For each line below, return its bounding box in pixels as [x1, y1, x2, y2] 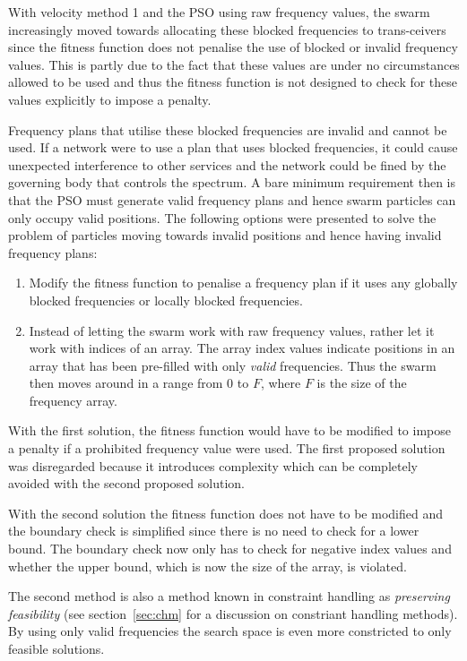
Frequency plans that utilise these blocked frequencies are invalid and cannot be [8, 120, 447, 139]
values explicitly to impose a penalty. [8, 90, 212, 108]
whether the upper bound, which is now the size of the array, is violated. [8, 556, 407, 575]
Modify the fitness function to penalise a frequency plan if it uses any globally [29, 273, 458, 292]
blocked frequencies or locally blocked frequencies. [29, 290, 303, 309]
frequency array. [29, 391, 117, 409]
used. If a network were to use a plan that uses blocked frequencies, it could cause [8, 138, 458, 157]
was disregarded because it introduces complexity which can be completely [8, 456, 418, 475]
